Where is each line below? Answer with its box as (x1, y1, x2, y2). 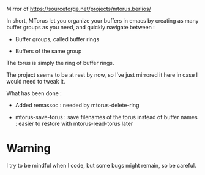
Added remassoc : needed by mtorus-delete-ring (15, 101, 140, 109)
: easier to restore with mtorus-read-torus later (15, 120, 133, 127)
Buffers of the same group (15, 47, 82, 55)
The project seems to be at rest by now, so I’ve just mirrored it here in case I (6, 71, 198, 79)
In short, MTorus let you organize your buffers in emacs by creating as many (6, 17, 199, 24)
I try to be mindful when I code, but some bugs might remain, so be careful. (6, 161, 196, 169)
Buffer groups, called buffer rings (15, 36, 100, 42)
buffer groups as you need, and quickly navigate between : (6, 24, 155, 31)
